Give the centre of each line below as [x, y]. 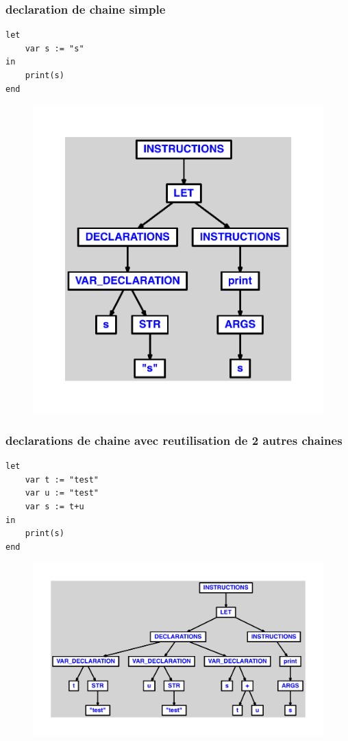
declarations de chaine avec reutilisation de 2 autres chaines [174, 440]
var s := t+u [54, 507]
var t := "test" [62, 479]
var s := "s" [54, 48]
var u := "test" [62, 493]
